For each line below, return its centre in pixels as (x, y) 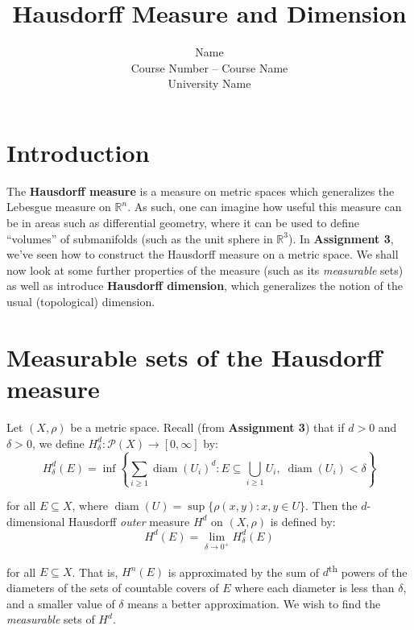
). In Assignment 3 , (341, 238)
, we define (58, 443)
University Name (209, 83)
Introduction (78, 152)
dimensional (36, 521)
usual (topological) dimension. (81, 301)
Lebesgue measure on (59, 207)
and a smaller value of (61, 603)
